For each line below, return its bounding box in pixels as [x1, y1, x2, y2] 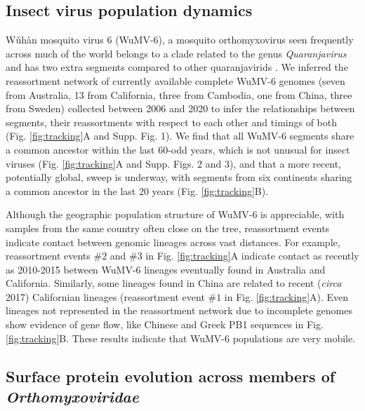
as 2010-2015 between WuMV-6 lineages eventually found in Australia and [6, 262, 326, 276]
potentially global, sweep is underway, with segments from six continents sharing [6, 170, 352, 184]
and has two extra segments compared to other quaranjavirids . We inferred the [6, 60, 348, 74]
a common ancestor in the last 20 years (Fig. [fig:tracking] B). [6, 183, 269, 198]
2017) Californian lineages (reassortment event [6, 289, 205, 304]
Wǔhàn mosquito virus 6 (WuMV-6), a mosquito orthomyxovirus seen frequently [6, 32, 354, 47]
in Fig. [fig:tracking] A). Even [224, 289, 349, 304]
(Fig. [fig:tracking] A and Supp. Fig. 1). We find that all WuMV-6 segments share [6, 128, 354, 143]
